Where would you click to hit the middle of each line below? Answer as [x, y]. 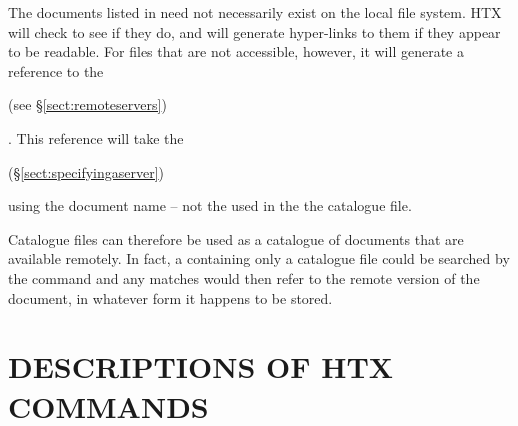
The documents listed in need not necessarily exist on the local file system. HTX [255, 12]
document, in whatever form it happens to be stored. [170, 297]
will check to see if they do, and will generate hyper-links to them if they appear [254, 31]
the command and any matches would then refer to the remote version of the [244, 277]
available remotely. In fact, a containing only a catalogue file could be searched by [259, 258]
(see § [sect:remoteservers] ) [87, 104]
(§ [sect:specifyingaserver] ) [86, 171]
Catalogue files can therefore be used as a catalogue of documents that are [236, 238]
